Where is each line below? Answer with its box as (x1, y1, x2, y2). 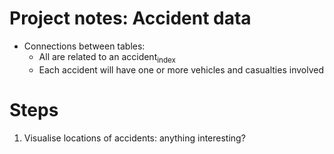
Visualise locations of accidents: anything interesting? (23, 132, 246, 144)
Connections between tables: (23, 40, 146, 52)
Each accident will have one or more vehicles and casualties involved (38, 63, 324, 76)
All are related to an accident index (38, 50, 176, 65)
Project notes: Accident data (9, 7, 252, 30)
